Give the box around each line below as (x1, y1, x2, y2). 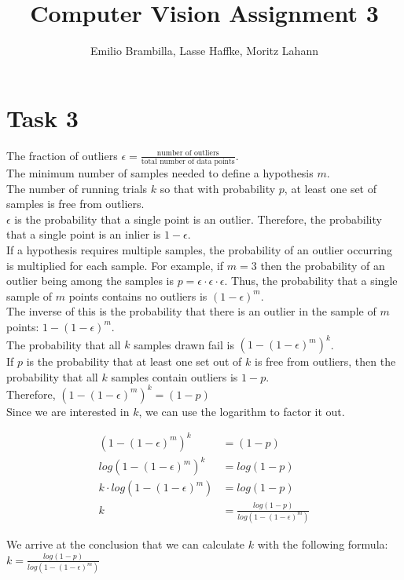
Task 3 (6, 101, 79, 133)
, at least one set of (284, 180, 377, 196)
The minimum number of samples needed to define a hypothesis (6, 164, 314, 181)
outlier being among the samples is (6, 272, 174, 289)
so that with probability (160, 180, 276, 196)
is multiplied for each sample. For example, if (6, 257, 224, 273)
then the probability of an (260, 257, 385, 273)
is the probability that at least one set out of (26, 353, 242, 369)
